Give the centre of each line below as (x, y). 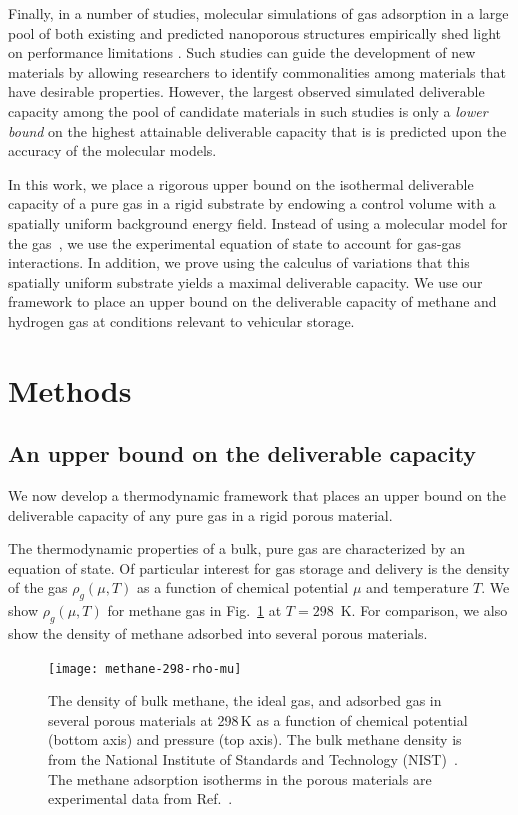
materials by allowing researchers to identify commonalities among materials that (257, 71)
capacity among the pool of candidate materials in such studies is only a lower (248, 110)
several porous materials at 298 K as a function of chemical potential (258, 719)
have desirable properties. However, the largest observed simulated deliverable (246, 91)
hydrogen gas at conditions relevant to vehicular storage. (181, 320)
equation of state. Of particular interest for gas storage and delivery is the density (259, 567)
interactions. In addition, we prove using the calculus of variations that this (239, 262)
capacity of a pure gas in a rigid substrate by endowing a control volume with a (252, 203)
